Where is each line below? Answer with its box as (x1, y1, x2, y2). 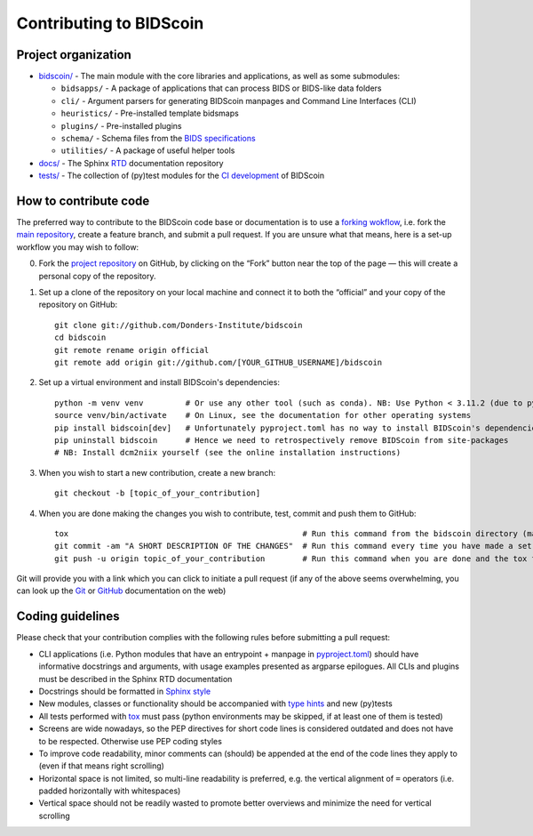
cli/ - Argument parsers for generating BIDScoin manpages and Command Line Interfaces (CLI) (60, 95, 417, 106)
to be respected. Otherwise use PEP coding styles (38, 736, 222, 746)
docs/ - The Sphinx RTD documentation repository (38, 157, 224, 168)
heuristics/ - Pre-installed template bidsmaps (60, 108, 239, 119)
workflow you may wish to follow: (16, 241, 139, 253)
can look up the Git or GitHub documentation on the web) (16, 585, 227, 596)
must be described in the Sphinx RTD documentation (38, 673, 233, 684)
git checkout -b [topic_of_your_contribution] (54, 488, 261, 498)
